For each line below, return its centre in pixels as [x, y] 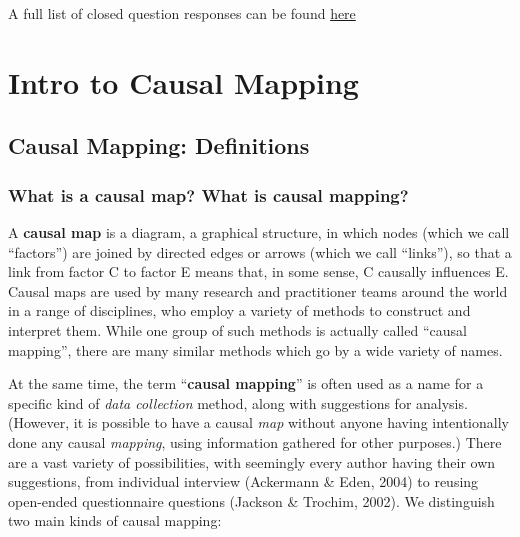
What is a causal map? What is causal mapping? [208, 194]
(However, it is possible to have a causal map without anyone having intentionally [258, 422]
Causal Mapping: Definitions [159, 145]
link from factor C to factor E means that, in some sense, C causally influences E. [258, 271]
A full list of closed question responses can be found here [182, 13]
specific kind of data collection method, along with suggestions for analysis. [238, 402]
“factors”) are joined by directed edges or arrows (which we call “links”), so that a [260, 251]
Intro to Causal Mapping [183, 81]
